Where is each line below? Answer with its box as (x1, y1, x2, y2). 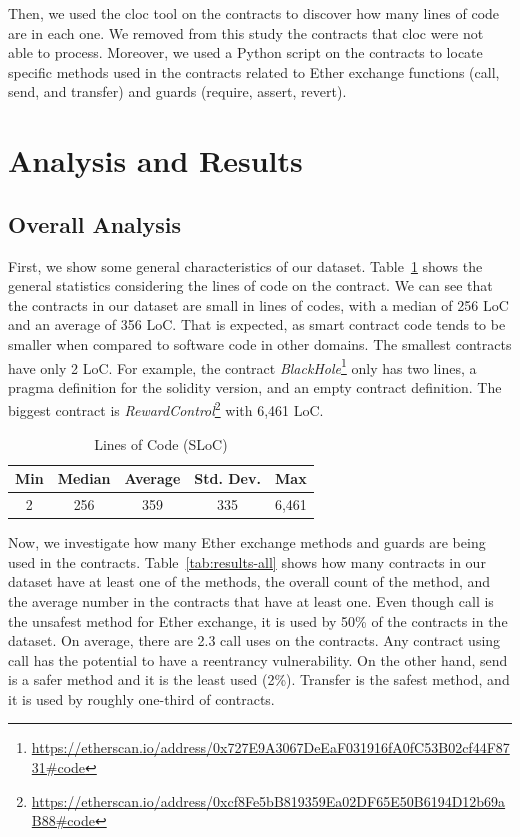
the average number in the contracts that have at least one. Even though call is (8, 590, 494, 611)
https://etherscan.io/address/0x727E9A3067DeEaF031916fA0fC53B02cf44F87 (31, 737, 510, 758)
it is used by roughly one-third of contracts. (8, 688, 275, 709)
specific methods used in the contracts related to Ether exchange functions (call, (8, 61, 500, 82)
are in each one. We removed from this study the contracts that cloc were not (8, 22, 484, 43)
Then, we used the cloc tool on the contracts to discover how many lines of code (8, 3, 500, 23)
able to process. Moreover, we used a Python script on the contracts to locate (8, 42, 483, 63)
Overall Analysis (8, 208, 182, 239)
